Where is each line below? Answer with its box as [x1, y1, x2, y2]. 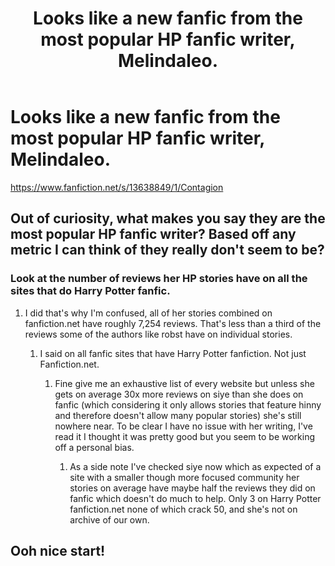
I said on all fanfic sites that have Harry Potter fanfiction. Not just [39, 347, 307, 359]
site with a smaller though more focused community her [69, 471, 300, 483]
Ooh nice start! [10, 543, 106, 560]
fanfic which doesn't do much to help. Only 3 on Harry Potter [69, 492, 322, 504]
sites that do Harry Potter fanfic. [10, 284, 171, 298]
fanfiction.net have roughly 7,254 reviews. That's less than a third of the [24, 317, 322, 329]
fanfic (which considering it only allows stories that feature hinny [54, 398, 322, 411]
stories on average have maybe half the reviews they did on [69, 482, 316, 494]
